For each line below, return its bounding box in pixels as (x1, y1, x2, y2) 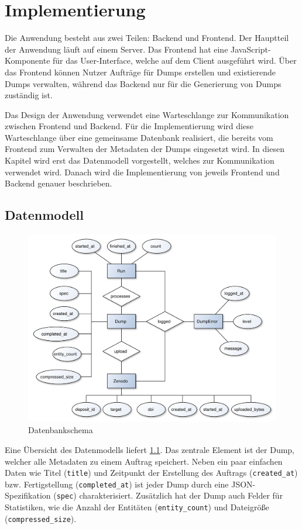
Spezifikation (5, 489, 51, 502)
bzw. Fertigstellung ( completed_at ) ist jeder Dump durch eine (5, 478, 229, 490)
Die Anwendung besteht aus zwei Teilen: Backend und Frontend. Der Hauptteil (5, 32, 289, 44)
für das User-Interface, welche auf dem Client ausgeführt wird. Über (53, 54, 297, 67)
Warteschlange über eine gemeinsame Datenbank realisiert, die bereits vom (5, 131, 273, 143)
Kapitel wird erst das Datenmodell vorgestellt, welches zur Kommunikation (5, 154, 274, 167)
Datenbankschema (28, 424, 93, 436)
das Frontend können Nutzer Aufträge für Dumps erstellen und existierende (5, 65, 276, 78)
